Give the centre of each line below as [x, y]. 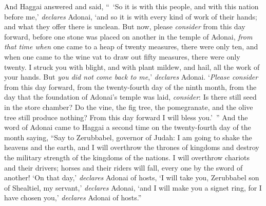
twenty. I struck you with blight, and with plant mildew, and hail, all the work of [132, 67]
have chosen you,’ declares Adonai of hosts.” [73, 198]
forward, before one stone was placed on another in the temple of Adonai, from [128, 36]
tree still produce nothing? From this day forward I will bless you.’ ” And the [126, 117]
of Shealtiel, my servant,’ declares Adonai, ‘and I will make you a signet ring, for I [133, 187]
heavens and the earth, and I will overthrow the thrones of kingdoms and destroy [132, 147]
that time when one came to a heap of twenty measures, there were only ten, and [131, 46]
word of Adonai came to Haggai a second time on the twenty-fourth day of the [128, 127]
